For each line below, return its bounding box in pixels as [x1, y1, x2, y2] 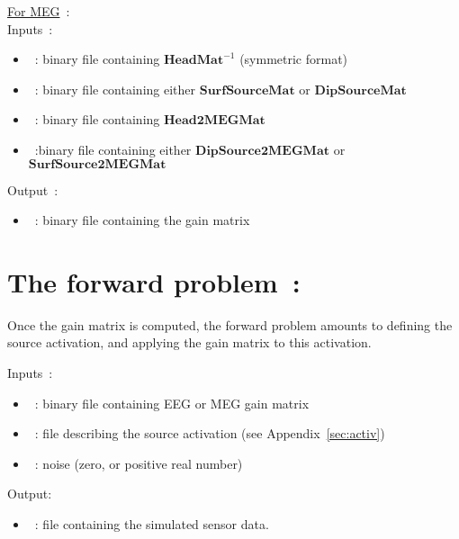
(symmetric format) [239, 49, 348, 68]
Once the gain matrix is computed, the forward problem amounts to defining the [7, 315, 453, 334]
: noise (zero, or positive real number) [34, 454, 243, 472]
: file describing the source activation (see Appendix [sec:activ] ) [34, 424, 385, 443]
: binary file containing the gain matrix [34, 211, 250, 229]
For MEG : [7, 2, 70, 20]
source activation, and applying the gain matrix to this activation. [7, 333, 372, 352]
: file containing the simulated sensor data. [34, 515, 269, 534]
